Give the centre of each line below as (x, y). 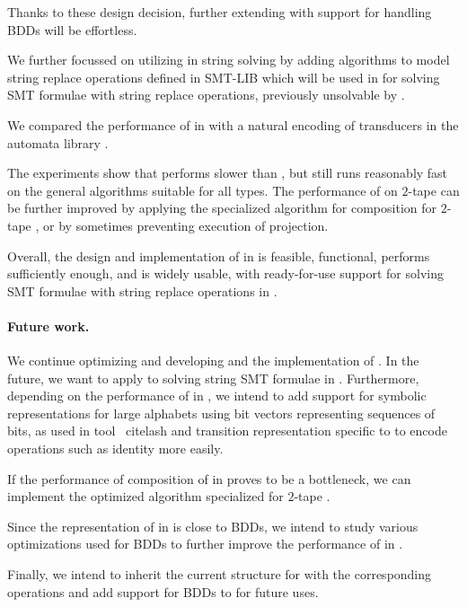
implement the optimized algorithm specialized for (145, 496)
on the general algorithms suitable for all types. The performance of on (203, 190)
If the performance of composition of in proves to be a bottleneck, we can (209, 478)
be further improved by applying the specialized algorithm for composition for (222, 208)
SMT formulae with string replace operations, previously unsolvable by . (206, 95)
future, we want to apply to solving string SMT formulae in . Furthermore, (213, 378)
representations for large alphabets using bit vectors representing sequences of (221, 413)
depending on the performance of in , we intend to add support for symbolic (217, 396)
